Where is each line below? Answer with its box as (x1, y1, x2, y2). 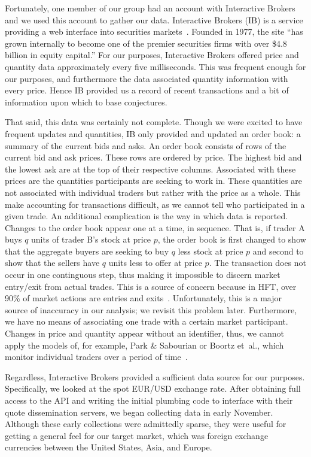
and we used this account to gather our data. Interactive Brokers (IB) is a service (5, 13, 303, 26)
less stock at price (178, 244, 243, 257)
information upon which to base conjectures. (5, 95, 167, 108)
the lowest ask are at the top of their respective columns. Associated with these (5, 162, 296, 175)
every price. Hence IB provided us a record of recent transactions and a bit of (5, 84, 289, 96)
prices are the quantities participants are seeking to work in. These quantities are (5, 174, 302, 187)
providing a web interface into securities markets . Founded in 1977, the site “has (5, 25, 303, 38)
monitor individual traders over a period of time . (5, 350, 188, 363)
